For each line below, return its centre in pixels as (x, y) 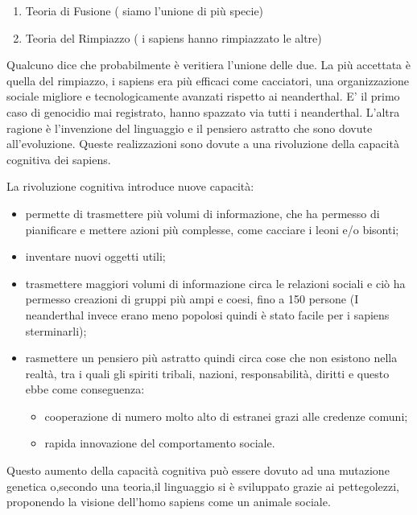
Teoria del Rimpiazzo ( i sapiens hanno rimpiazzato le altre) (173, 37)
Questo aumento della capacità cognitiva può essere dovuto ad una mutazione (198, 470)
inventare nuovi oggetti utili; (95, 256)
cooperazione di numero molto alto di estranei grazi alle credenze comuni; (226, 416)
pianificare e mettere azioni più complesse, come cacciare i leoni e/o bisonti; (212, 229)
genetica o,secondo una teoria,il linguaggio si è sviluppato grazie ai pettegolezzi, (203, 486)
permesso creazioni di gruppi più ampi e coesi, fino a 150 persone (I (192, 299)
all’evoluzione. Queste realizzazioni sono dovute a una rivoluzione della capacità (203, 144)
